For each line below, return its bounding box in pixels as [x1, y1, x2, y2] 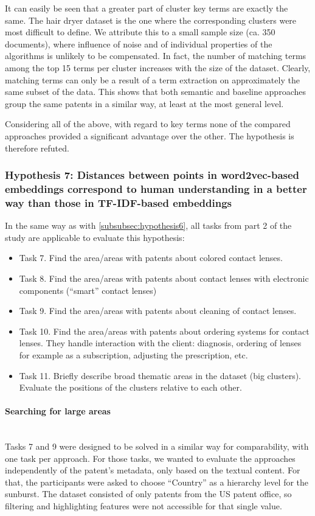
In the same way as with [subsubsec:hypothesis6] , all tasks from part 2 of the [5, 219, 292, 232]
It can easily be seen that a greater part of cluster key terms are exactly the [5, 2, 288, 14]
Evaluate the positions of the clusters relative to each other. [19, 381, 242, 394]
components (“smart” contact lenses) [19, 284, 157, 296]
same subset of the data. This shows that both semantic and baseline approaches [5, 85, 306, 98]
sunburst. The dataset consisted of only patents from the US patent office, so [5, 487, 292, 500]
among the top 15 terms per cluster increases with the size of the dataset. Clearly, [5, 61, 311, 74]
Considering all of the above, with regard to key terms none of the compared [5, 117, 291, 130]
